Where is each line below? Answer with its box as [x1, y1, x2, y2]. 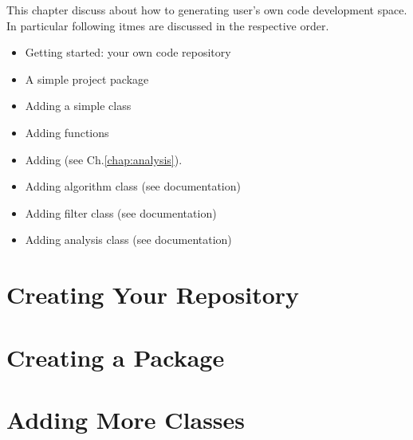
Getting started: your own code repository [25, 44, 231, 61]
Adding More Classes [6, 403, 246, 435]
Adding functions [25, 124, 109, 140]
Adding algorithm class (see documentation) [25, 178, 241, 194]
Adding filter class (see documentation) [25, 204, 217, 221]
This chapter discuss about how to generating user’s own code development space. [6, 2, 407, 18]
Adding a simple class [25, 97, 132, 114]
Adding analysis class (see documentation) [25, 231, 232, 248]
